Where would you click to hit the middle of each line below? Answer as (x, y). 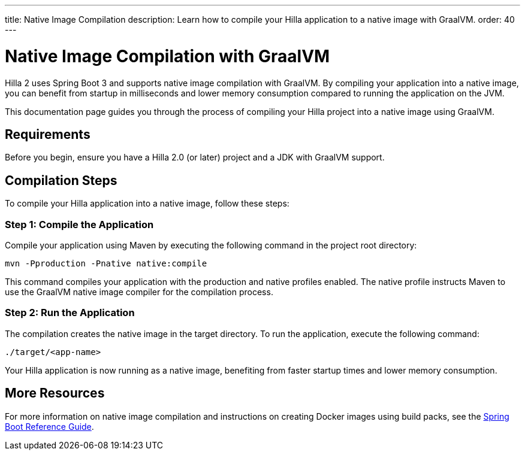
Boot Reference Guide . (49, 426)
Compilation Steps (61, 180)
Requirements (48, 134)
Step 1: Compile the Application (79, 224)
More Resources (55, 393)
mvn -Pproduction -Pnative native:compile (106, 263)
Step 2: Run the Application (70, 313)
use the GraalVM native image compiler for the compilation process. (139, 292)
